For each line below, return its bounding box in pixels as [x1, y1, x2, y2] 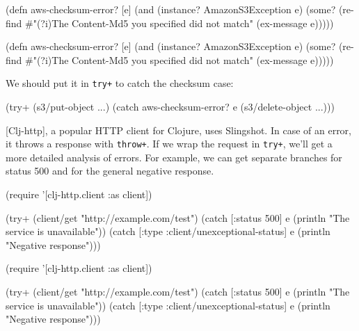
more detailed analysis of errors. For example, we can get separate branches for [6, 150, 342, 164]
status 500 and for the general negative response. [6, 163, 214, 178]
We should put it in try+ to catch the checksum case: [6, 76, 234, 90]
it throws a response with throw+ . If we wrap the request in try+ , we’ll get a [6, 136, 333, 151]
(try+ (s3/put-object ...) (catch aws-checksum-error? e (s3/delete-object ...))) [6, 99, 335, 114]
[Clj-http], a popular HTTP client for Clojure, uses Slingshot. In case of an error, [6, 122, 351, 137]
